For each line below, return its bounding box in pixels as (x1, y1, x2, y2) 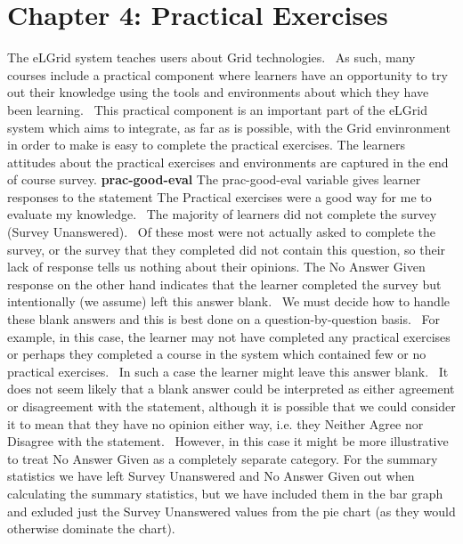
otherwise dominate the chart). (7, 519, 175, 538)
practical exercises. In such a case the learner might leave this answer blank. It (7, 361, 449, 380)
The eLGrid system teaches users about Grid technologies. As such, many (7, 48, 416, 67)
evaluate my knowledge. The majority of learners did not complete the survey (7, 205, 437, 223)
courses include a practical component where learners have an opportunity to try (7, 65, 448, 84)
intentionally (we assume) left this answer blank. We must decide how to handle (7, 292, 451, 311)
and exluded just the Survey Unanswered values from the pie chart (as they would (7, 501, 456, 520)
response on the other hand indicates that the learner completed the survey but (7, 274, 442, 293)
